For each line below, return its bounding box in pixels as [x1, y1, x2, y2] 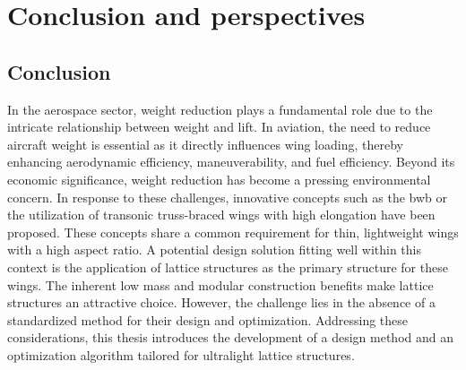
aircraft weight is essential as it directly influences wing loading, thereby [7, 134, 403, 153]
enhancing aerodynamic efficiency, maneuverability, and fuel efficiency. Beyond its [7, 152, 455, 171]
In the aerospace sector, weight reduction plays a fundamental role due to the [7, 99, 433, 118]
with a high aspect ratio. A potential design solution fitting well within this [7, 240, 421, 259]
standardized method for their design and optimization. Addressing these [7, 310, 409, 329]
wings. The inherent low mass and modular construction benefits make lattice [7, 275, 434, 294]
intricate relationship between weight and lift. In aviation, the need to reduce [7, 117, 431, 136]
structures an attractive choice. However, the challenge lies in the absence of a [7, 293, 436, 312]
